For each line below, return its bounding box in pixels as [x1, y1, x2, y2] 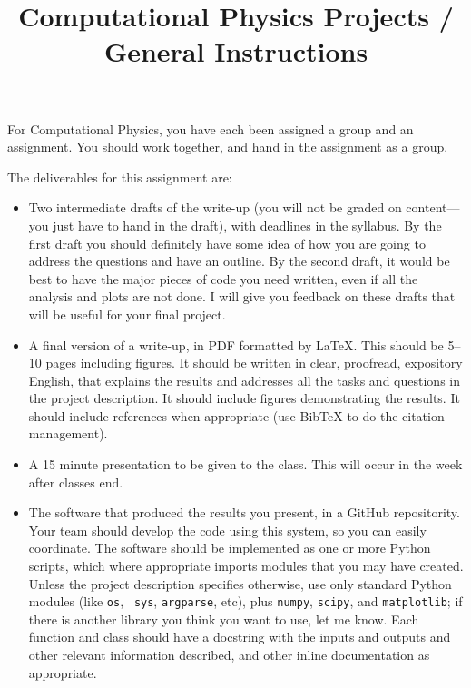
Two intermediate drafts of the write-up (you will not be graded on [28, 198, 402, 217]
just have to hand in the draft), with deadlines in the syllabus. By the [53, 215, 442, 234]
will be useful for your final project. [28, 304, 226, 323]
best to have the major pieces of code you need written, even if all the [28, 269, 418, 288]
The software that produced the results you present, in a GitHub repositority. [28, 503, 460, 522]
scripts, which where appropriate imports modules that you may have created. [28, 556, 464, 575]
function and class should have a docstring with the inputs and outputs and [28, 627, 451, 646]
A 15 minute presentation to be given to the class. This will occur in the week [28, 455, 463, 474]
